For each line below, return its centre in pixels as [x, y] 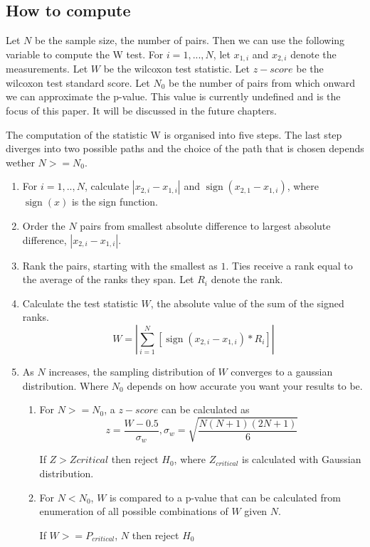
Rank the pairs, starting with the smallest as [120, 265]
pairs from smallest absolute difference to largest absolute [205, 225]
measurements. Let [47, 69]
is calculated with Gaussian [301, 459]
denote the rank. [247, 279]
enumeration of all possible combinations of [134, 511]
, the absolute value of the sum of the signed [247, 303]
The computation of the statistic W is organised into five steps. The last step [174, 134]
